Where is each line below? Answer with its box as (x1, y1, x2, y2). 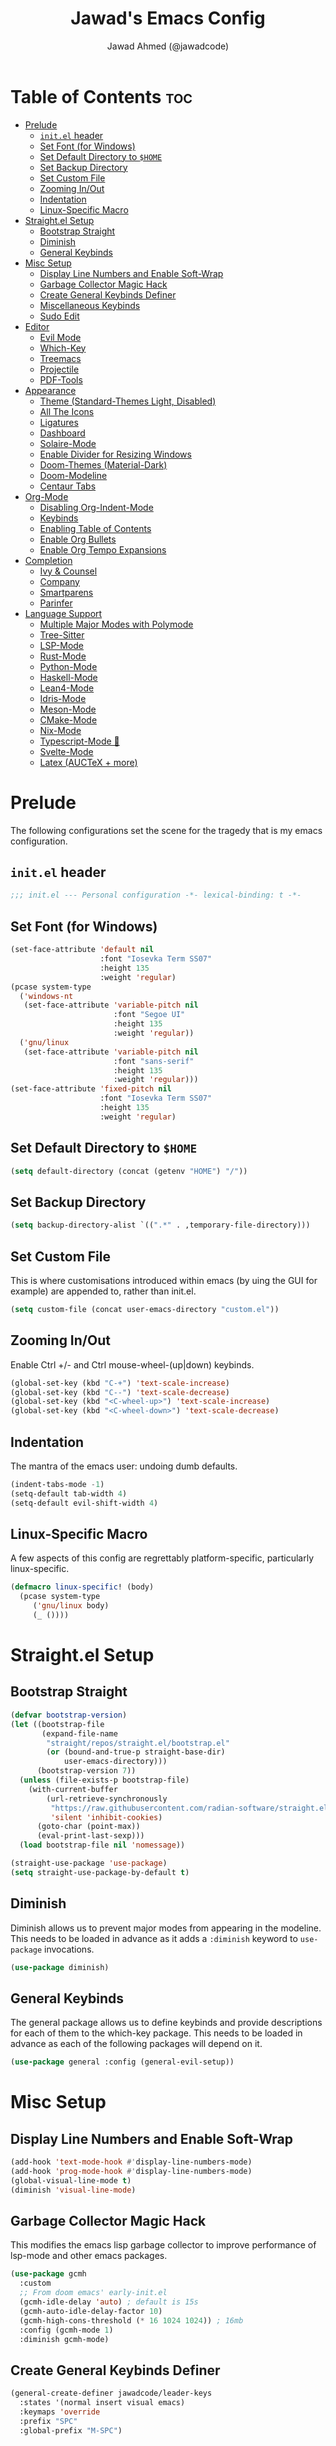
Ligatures (39, 416, 79, 428)
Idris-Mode (39, 692, 87, 704)
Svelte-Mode (39, 745, 94, 757)
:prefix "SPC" (19, 2416, 78, 2426)
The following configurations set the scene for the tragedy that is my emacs (10, 824, 323, 836)
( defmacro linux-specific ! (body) (10, 1582, 155, 1592)
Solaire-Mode (39, 437, 97, 449)
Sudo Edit (39, 310, 80, 322)
